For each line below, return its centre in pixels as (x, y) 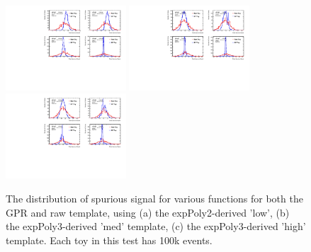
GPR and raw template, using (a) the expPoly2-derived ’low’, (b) (148, 212)
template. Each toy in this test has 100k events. (109, 240)
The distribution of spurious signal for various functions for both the (154, 198)
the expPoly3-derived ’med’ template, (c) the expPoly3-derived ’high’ (156, 226)
